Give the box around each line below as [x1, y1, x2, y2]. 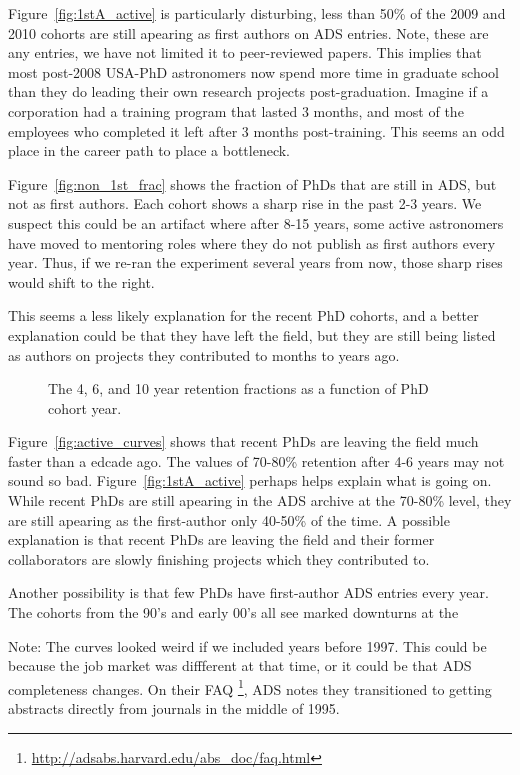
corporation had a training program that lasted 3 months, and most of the [8, 100, 464, 121]
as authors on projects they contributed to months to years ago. [8, 344, 400, 365]
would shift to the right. [8, 271, 155, 292]
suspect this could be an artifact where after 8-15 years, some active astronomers [8, 212, 504, 233]
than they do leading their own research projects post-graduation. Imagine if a [8, 81, 489, 102]
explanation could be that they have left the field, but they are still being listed [8, 324, 496, 345]
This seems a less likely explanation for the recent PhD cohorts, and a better [8, 305, 479, 326]
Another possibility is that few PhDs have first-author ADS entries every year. [8, 582, 489, 603]
